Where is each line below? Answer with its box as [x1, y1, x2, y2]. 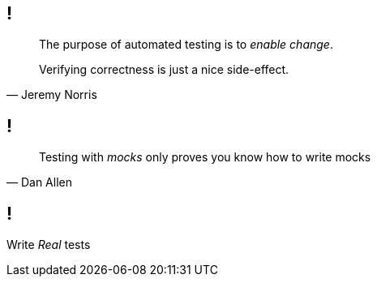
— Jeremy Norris [6, 88, 97, 102]
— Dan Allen [6, 175, 72, 190]
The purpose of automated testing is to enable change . [39, 37, 333, 52]
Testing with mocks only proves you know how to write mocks [39, 150, 371, 165]
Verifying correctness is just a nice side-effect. [39, 62, 289, 77]
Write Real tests [6, 238, 91, 252]
